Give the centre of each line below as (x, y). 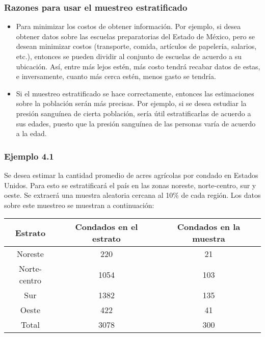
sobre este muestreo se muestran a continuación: (79, 205)
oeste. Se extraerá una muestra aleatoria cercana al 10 (89, 195)
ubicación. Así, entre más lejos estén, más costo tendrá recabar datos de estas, (138, 66)
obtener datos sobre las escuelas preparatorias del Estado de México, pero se (135, 36)
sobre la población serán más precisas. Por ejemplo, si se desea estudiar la (131, 103)
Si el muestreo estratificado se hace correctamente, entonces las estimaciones (135, 93)
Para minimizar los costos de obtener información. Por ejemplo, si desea (128, 26)
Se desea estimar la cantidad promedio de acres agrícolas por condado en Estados (131, 175)
